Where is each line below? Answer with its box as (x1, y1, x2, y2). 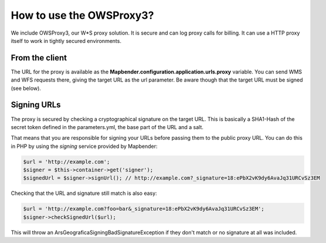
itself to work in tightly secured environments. (11, 37, 121, 44)
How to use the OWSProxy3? (11, 9, 154, 22)
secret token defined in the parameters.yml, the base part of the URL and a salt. (11, 123, 203, 130)
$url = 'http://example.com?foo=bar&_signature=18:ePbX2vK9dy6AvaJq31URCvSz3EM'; (23, 205, 265, 212)
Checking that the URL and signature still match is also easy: (11, 190, 158, 197)
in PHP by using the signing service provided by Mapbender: (11, 143, 158, 150)
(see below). (11, 85, 41, 92)
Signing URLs (11, 100, 61, 110)
